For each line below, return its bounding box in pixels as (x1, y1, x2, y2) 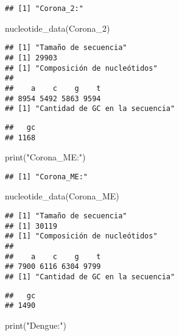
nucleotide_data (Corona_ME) (5, 190, 119, 202)
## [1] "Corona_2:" (5, 4, 83, 13)
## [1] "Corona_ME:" (5, 172, 88, 181)
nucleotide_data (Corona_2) (5, 21, 110, 34)
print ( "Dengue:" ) (5, 318, 66, 331)
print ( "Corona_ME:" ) (5, 151, 86, 163)
